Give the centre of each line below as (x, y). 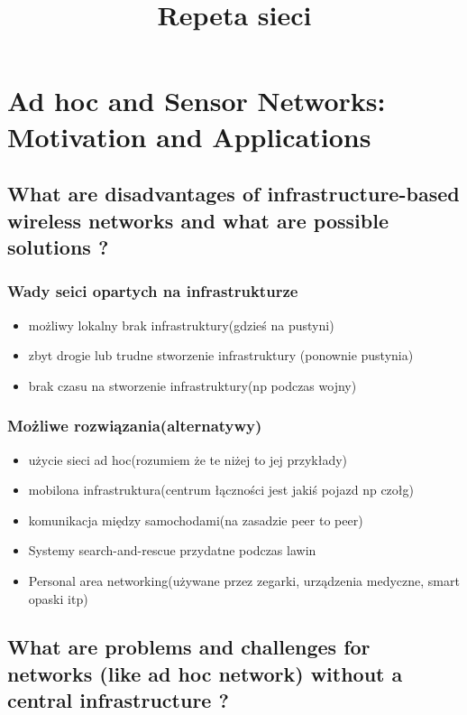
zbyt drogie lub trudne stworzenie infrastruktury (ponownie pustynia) (221, 355)
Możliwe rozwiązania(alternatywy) (135, 426)
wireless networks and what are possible (198, 220)
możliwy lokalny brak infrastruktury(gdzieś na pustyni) (181, 325)
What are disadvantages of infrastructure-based (233, 194)
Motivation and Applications (189, 136)
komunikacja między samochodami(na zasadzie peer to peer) (196, 520)
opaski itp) (58, 598)
